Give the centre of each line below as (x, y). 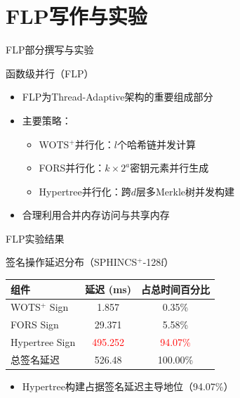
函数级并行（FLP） (50, 73)
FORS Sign (35, 325)
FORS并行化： (72, 168)
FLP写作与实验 (76, 16)
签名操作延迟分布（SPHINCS (72, 262)
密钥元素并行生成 (169, 168)
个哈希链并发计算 (156, 144)
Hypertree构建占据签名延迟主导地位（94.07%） (128, 386)
